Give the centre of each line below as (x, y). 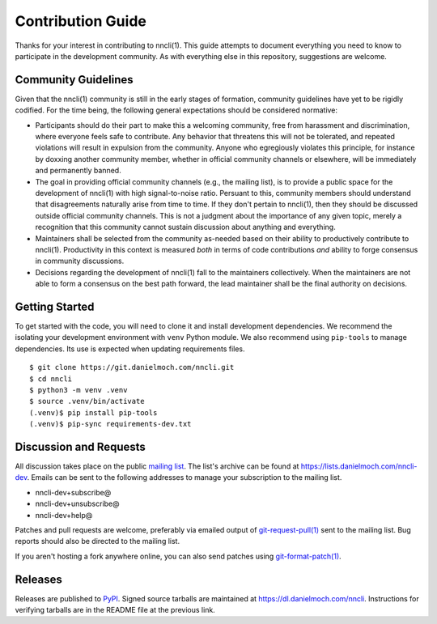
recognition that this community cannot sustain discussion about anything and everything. (185, 227)
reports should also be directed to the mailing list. (98, 541)
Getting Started (55, 306)
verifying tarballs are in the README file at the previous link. (115, 610)
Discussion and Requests (80, 446)
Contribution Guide (81, 21)
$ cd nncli (51, 379)
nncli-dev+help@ (64, 515)
